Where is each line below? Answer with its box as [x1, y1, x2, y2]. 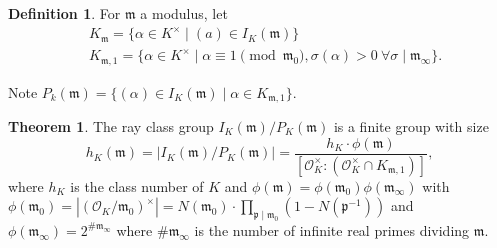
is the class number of [70, 175, 204, 196]
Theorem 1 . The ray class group [8, 116, 214, 137]
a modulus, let [140, 3, 228, 23]
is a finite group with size [333, 116, 489, 137]
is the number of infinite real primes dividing [194, 219, 470, 240]
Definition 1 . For [8, 3, 121, 23]
